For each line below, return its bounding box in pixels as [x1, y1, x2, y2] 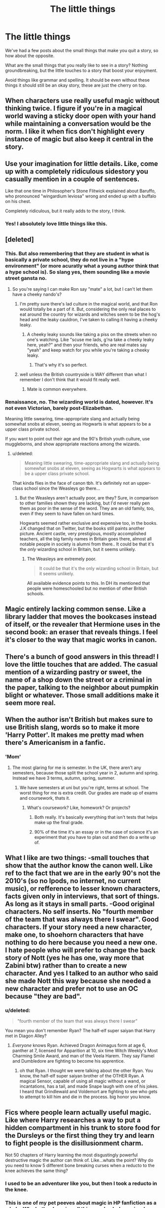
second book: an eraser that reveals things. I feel [5, 628, 158, 637]
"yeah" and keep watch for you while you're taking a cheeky [27, 347, 150, 353]
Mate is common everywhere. [27, 386, 88, 392]
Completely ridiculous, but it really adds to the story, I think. [5, 208, 126, 214]
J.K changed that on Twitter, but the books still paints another [19, 526, 145, 532]
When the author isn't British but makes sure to [5, 715, 153, 724]
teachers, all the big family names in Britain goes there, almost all [19, 536, 152, 542]
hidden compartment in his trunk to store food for [5, 1123, 160, 1132]
